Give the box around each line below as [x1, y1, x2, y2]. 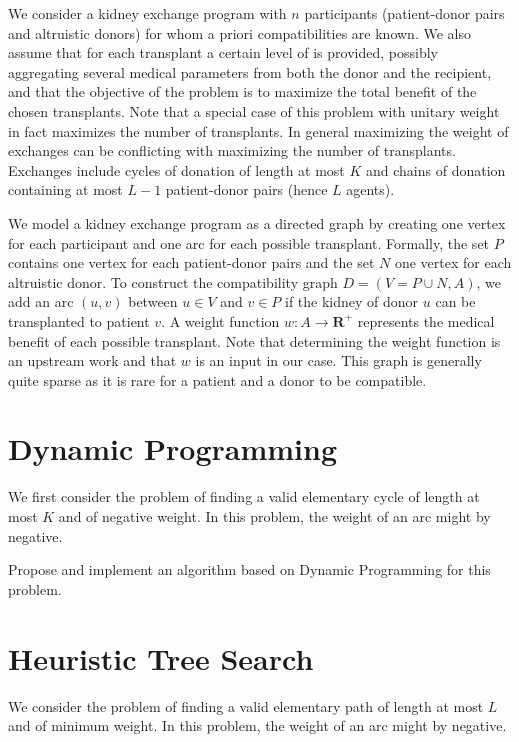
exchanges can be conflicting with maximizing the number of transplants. [8, 140, 456, 161]
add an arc [8, 291, 74, 312]
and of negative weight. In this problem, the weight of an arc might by [58, 506, 491, 526]
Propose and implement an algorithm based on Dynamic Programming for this [8, 559, 491, 580]
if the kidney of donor [285, 291, 419, 312]
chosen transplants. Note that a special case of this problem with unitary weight [8, 100, 500, 121]
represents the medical [357, 310, 495, 331]
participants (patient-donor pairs [304, 3, 505, 23]
